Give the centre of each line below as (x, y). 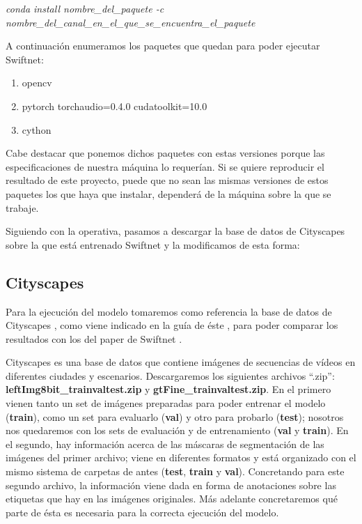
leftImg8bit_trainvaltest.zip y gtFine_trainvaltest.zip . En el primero (168, 389)
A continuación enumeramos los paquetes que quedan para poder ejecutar (163, 46)
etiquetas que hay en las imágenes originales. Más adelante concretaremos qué (172, 499)
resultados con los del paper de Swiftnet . (94, 338)
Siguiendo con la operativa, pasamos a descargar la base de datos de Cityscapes (175, 231)
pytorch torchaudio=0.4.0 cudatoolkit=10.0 (115, 106)
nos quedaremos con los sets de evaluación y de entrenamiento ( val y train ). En (177, 430)
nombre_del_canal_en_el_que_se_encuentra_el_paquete (131, 22)
